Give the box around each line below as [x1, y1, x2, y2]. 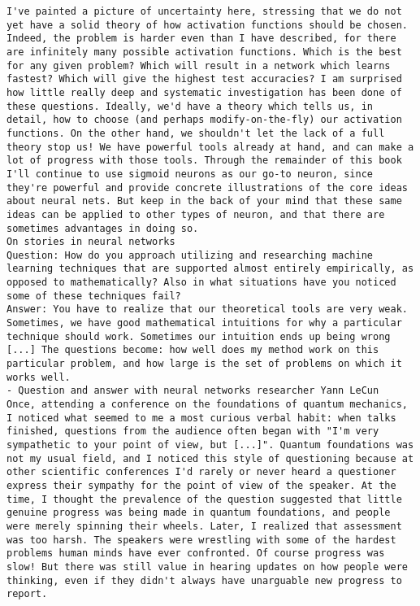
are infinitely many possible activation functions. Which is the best [6, 46, 402, 58]
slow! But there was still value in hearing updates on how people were [6, 560, 408, 573]
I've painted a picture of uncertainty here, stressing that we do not [6, 6, 402, 17]
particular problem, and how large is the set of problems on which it [6, 358, 402, 370]
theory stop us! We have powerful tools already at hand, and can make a [6, 141, 414, 153]
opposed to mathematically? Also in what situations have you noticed [6, 277, 396, 289]
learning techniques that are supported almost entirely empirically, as [6, 263, 414, 275]
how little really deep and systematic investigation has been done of [6, 86, 402, 98]
